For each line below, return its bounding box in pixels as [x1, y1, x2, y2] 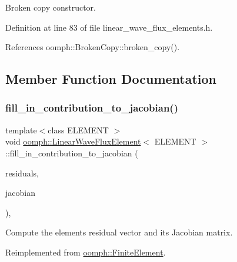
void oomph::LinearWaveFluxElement [5, 135, 141, 148]
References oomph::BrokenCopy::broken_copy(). [5, 41, 180, 53]
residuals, [5, 166, 39, 179]
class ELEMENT [48, 123, 109, 136]
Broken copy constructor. [5, 1, 96, 13]
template [5, 123, 37, 136]
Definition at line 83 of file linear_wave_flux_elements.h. [5, 21, 213, 33]
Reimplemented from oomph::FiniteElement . [5, 245, 166, 258]
